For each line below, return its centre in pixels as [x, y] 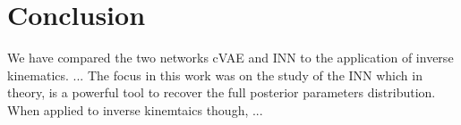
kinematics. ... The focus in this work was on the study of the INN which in [215, 75]
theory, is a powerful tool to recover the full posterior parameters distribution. [222, 92]
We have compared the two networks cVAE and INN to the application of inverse [230, 58]
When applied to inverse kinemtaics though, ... [135, 109]
